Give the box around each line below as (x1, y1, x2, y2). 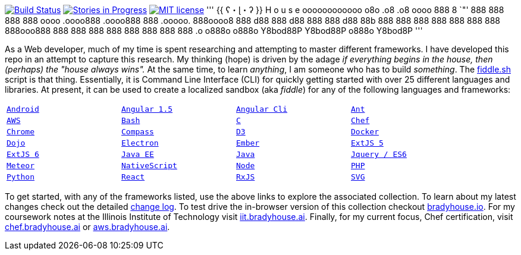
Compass (121, 127, 154, 136)
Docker (351, 127, 379, 136)
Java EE (121, 150, 154, 159)
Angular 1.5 (121, 105, 173, 114)
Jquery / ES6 (351, 150, 407, 159)
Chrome (7, 127, 34, 136)
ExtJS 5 (351, 138, 384, 147)
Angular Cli (236, 105, 288, 114)
